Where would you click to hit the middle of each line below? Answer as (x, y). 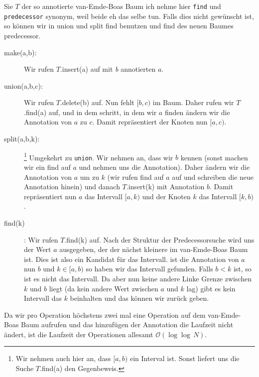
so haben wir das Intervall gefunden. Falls (149, 269)
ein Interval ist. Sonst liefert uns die (185, 358)
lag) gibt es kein (211, 288)
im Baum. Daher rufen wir (193, 102)
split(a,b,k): (22, 139)
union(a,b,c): (23, 85)
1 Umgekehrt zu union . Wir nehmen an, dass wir (99, 156)
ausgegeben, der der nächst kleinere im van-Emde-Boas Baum (154, 249)
